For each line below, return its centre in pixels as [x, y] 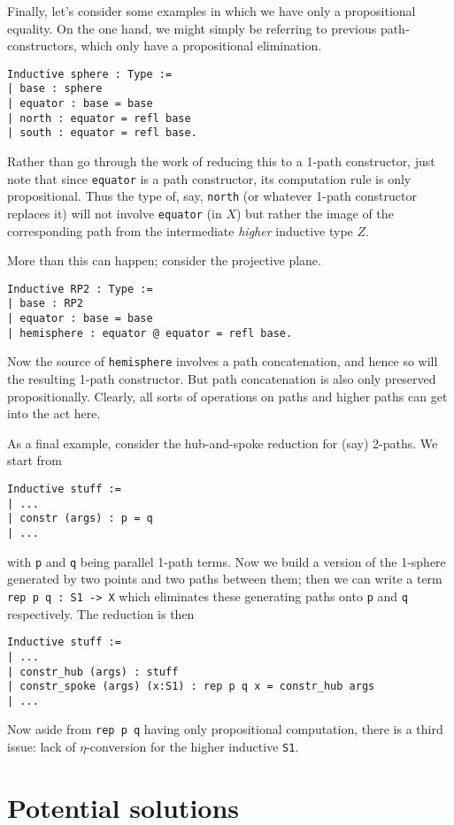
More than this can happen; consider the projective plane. [164, 260]
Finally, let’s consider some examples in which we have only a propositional [212, 11]
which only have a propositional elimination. [201, 46]
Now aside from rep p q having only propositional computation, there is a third [225, 729]
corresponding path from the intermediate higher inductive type [180, 230]
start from [35, 460]
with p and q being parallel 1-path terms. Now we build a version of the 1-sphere [227, 561]
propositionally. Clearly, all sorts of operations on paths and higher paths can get [227, 396]
